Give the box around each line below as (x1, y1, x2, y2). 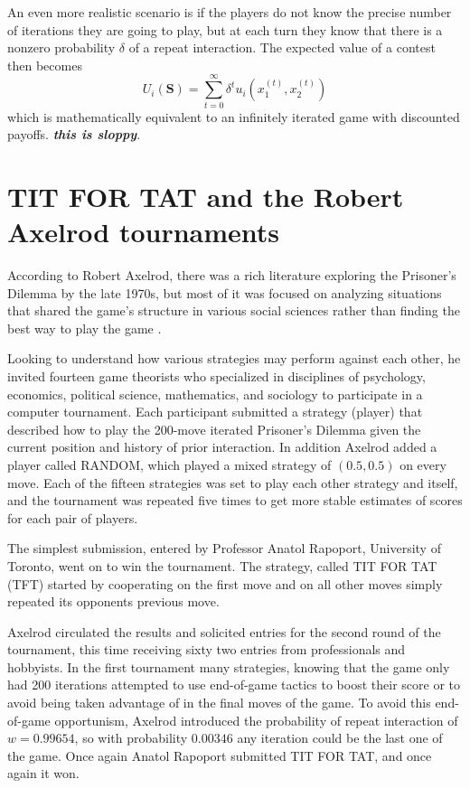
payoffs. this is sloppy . (7, 125, 141, 144)
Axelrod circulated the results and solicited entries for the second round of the (7, 622, 441, 641)
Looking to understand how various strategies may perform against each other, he (7, 349, 461, 368)
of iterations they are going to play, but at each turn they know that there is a (7, 20, 443, 39)
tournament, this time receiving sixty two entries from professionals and (7, 640, 406, 659)
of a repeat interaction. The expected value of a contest (128, 38, 436, 57)
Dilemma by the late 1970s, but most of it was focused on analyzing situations (7, 283, 442, 302)
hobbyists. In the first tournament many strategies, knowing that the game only (7, 657, 450, 676)
